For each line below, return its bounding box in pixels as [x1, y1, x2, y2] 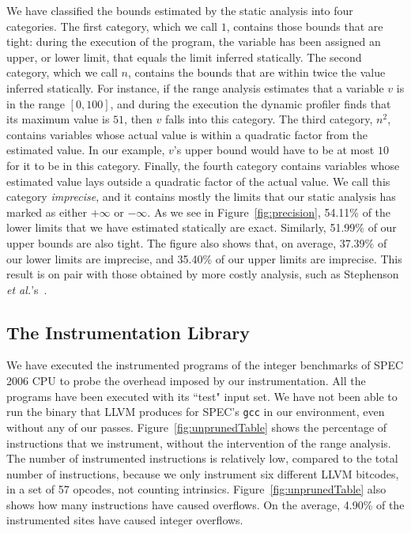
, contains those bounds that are [226, 17, 383, 34]
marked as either [6, 203, 88, 220]
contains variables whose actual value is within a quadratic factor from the [6, 126, 368, 142]
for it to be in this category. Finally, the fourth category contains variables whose [6, 157, 400, 173]
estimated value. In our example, [6, 142, 165, 158]
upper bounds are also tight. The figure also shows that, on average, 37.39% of [6, 234, 387, 251]
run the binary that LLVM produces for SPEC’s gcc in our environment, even [6, 403, 385, 420]
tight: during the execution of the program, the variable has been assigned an [6, 33, 381, 50]
